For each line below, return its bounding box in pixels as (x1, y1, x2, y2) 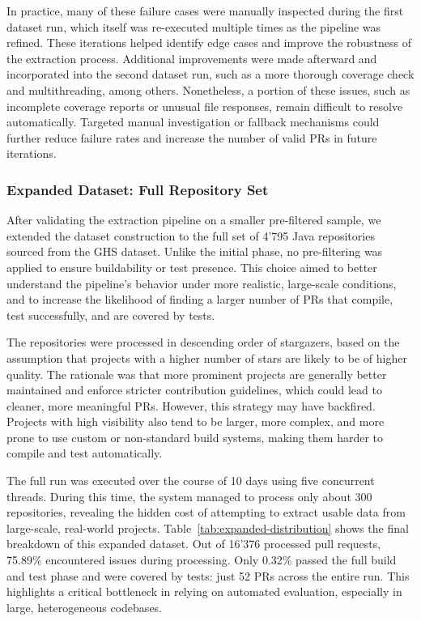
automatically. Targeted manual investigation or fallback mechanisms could (6, 113, 380, 130)
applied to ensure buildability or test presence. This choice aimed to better (6, 258, 377, 275)
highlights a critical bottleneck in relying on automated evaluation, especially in (6, 583, 402, 600)
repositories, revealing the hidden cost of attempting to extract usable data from (6, 504, 406, 521)
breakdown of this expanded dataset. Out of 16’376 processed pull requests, (6, 535, 381, 552)
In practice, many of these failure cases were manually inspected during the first (6, 2, 404, 19)
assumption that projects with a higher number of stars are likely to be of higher (6, 349, 407, 366)
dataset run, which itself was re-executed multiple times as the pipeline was (6, 18, 381, 35)
